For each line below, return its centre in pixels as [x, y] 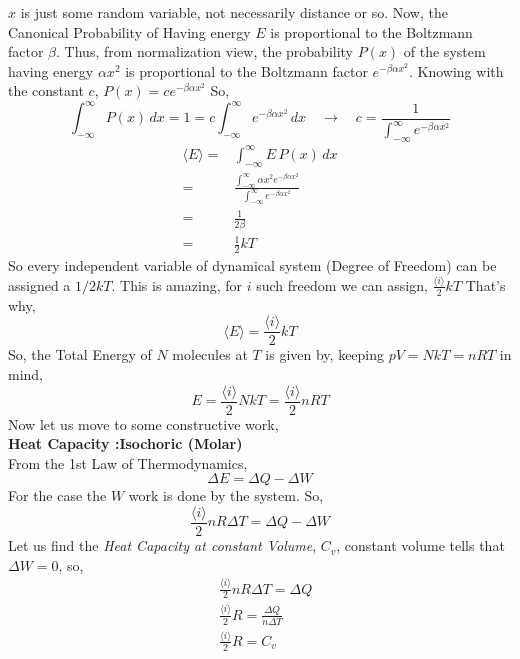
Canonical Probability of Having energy [129, 31]
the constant [46, 90]
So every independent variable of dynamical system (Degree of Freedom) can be [252, 264]
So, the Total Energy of [80, 354]
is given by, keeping [325, 354]
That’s [485, 284]
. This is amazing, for [176, 284]
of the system [444, 51]
